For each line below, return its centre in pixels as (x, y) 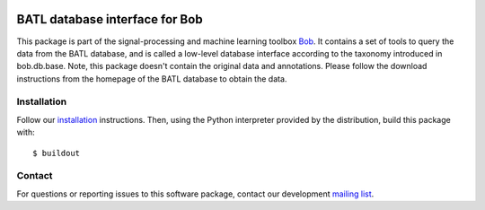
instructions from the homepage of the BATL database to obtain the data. (152, 79)
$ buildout (57, 153)
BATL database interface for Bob (110, 19)
